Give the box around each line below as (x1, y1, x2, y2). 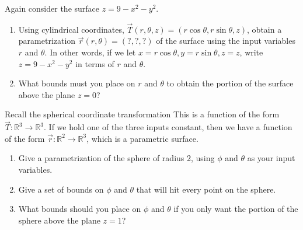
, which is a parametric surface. (86, 132, 198, 144)
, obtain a (247, 23, 282, 35)
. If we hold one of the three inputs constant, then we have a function (44, 121, 292, 133)
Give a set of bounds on (18, 183, 104, 195)
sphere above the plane (18, 214, 100, 226)
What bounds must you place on (18, 77, 135, 89)
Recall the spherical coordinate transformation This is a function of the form (5, 108, 280, 120)
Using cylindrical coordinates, (18, 23, 124, 35)
